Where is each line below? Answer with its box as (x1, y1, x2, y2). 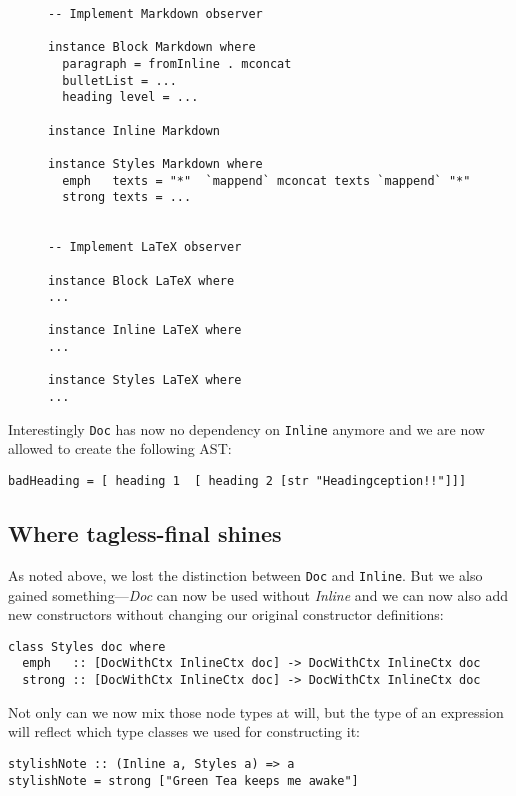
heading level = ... (62, 90, 199, 105)
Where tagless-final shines (8, 518, 282, 549)
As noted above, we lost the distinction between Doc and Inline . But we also (8, 564, 483, 585)
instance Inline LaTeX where (48, 323, 242, 338)
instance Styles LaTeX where (48, 373, 242, 388)
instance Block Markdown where (48, 40, 256, 55)
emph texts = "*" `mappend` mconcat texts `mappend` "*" (62, 173, 471, 188)
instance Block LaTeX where (48, 273, 235, 288)
